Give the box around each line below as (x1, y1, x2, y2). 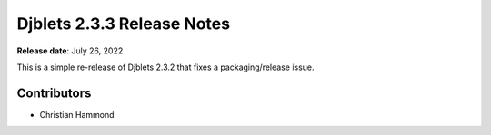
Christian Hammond (39, 109, 115, 120)
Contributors (16, 85, 92, 101)
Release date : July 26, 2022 (16, 45, 124, 56)
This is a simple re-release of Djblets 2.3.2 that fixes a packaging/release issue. (16, 62, 315, 72)
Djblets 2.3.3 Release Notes (16, 14, 231, 34)
